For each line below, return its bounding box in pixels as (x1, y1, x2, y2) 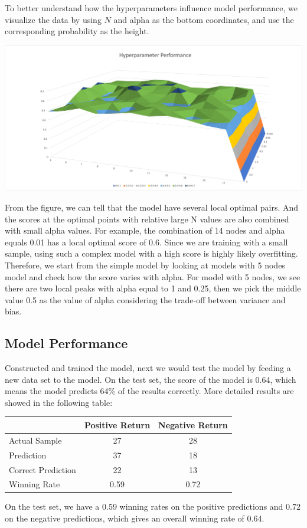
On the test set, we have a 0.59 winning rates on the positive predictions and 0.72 (5, 500, 301, 513)
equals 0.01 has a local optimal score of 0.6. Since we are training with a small (5, 235, 288, 248)
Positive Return (84, 418, 151, 431)
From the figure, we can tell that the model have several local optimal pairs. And (5, 201, 299, 213)
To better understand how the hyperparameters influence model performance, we (5, 2, 298, 14)
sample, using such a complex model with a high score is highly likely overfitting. (5, 247, 298, 260)
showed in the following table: (5, 396, 113, 408)
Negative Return (158, 418, 228, 431)
